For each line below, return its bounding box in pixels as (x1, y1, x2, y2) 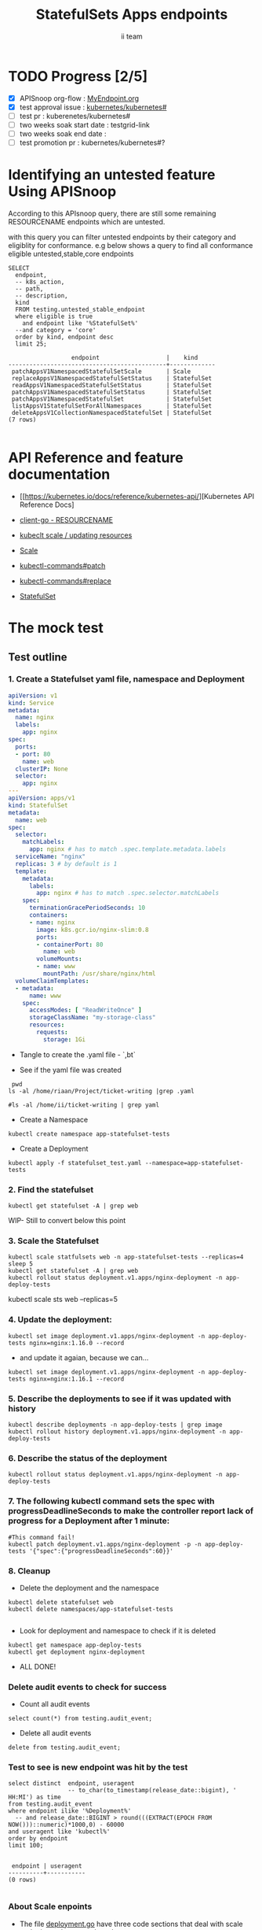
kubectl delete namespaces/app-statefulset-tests (8, 1605, 174, 1613)
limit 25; (15, 340, 47, 348)
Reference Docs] (19, 500, 75, 509)
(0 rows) (8, 1876, 37, 1884)
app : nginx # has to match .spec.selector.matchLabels (36, 889, 220, 897)
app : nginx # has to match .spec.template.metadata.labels (28, 845, 226, 853)
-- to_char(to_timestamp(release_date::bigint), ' (67, 1787, 237, 1795)
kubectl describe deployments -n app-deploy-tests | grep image (8, 1421, 223, 1429)
